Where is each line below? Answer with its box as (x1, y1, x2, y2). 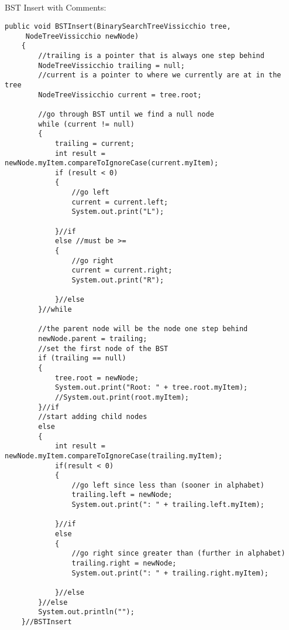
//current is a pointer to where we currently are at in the (38, 71, 281, 80)
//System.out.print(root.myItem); (54, 393, 189, 401)
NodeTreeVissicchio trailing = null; (38, 61, 185, 70)
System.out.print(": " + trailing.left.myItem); (71, 500, 264, 509)
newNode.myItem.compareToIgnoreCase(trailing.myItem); (5, 451, 223, 460)
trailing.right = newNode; (71, 559, 177, 568)
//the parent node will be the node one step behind (38, 325, 248, 333)
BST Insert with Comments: (5, 1, 106, 13)
